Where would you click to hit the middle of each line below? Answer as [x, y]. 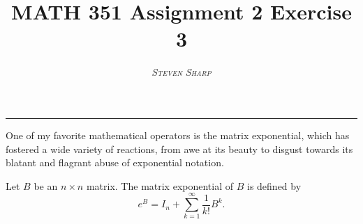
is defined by [274, 185]
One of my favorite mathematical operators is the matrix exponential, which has [178, 135]
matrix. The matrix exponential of [160, 185]
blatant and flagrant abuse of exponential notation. [115, 162]
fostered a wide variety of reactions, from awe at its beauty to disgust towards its [179, 149]
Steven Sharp [181, 72]
